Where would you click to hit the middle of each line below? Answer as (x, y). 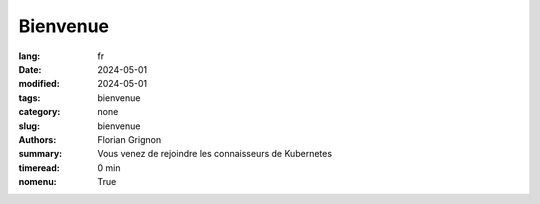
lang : (29, 56)
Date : (30, 69)
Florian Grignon (129, 139)
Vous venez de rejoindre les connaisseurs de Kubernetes (215, 154)
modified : (39, 84)
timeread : (39, 167)
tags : (29, 97)
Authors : (37, 139)
